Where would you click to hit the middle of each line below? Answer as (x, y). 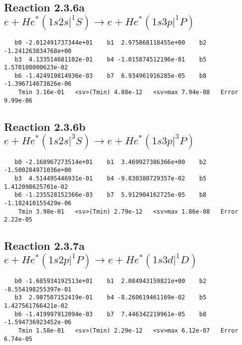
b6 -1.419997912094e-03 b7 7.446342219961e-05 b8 (111, 314)
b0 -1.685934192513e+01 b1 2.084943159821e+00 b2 (111, 281)
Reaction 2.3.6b (45, 126)
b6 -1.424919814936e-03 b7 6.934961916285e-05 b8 (111, 76)
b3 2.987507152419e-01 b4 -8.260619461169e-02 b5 (111, 298)
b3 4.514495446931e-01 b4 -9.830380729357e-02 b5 (111, 178)
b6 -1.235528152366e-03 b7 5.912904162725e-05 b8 (111, 195)
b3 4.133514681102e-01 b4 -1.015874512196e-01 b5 (111, 59)
